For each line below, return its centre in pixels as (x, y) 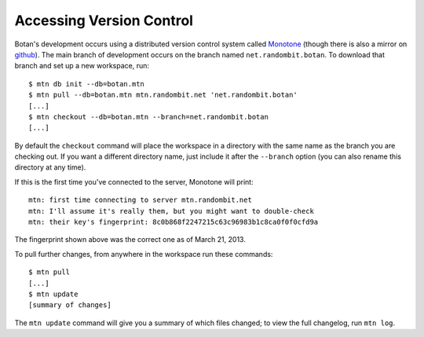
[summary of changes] (70, 305)
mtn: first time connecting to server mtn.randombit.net (141, 200)
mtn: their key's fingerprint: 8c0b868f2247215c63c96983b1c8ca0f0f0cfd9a (174, 222)
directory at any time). (50, 167)
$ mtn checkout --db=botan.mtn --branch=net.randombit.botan (148, 117)
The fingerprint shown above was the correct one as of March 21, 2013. (130, 240)
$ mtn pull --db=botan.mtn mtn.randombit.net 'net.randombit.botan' (163, 95)
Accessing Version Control (104, 20)
